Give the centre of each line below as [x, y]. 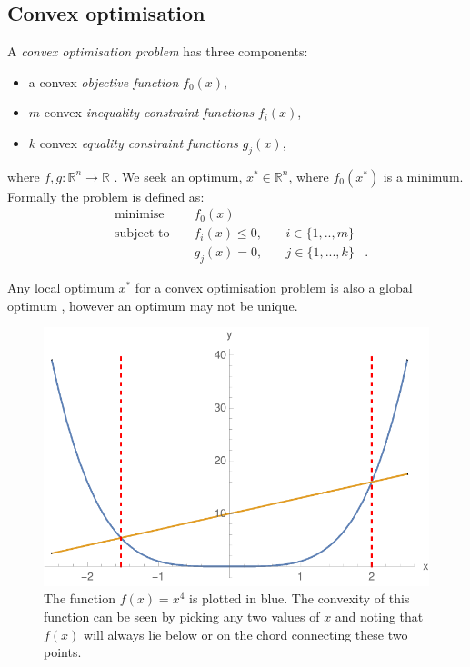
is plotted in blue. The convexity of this [300, 598]
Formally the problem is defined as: [106, 196]
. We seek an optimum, [178, 176]
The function [80, 598]
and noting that [379, 616]
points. [63, 652]
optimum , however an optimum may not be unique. [153, 305]
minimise [140, 215]
